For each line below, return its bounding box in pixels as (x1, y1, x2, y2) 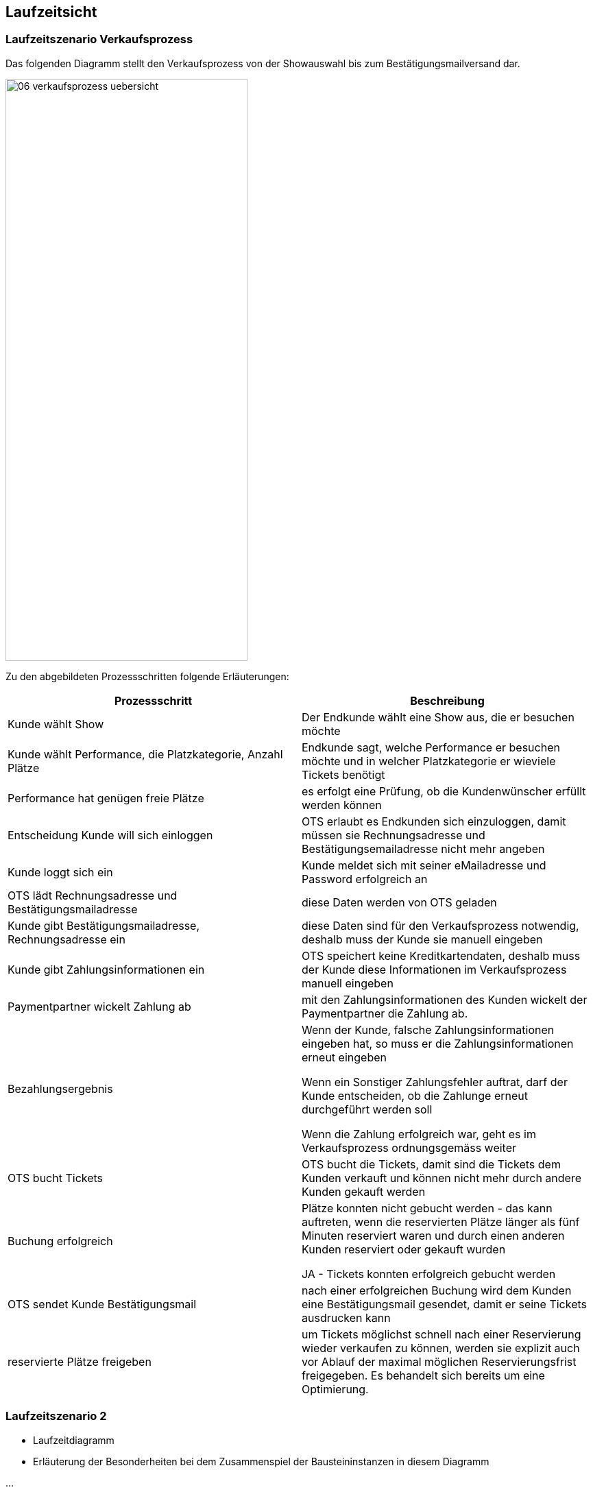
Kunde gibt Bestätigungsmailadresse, (8, 918, 200, 932)
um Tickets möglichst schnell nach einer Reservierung (302, 1327, 581, 1341)
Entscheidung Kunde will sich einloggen (8, 828, 213, 842)
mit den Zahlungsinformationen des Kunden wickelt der (302, 992, 588, 1007)
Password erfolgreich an (302, 871, 428, 886)
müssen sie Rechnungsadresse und (302, 828, 485, 842)
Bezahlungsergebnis (8, 1081, 113, 1096)
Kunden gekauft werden (302, 1184, 426, 1199)
